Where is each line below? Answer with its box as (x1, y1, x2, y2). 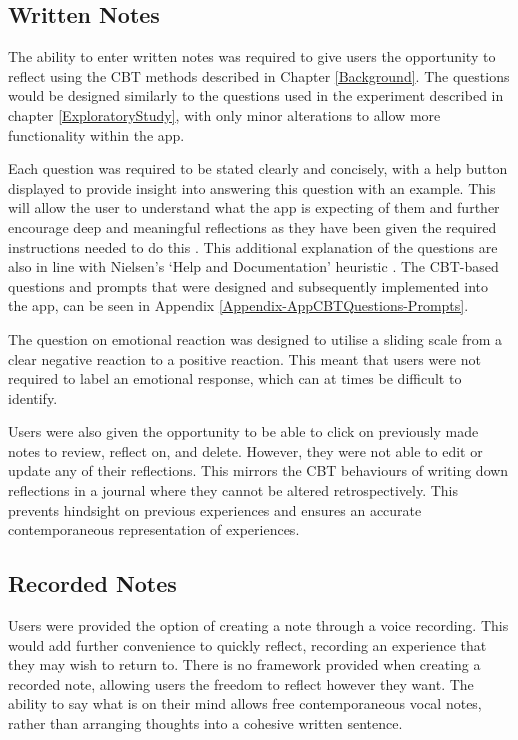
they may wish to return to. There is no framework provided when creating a (8, 654, 481, 675)
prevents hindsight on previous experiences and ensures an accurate (8, 499, 422, 520)
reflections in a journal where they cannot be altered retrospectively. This (8, 480, 459, 501)
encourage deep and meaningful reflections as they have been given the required (8, 216, 497, 237)
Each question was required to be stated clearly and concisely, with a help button (8, 158, 508, 179)
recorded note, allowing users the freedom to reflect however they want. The (8, 673, 474, 694)
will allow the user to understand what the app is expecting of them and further (8, 197, 500, 218)
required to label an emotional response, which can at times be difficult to (8, 368, 462, 389)
